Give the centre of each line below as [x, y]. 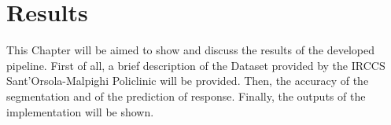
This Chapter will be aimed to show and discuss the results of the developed [191, 50]
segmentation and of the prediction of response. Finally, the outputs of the [186, 96]
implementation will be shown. [80, 111]
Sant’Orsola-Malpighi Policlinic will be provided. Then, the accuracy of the [188, 81]
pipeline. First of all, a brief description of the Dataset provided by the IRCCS [196, 65]
